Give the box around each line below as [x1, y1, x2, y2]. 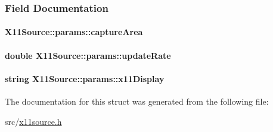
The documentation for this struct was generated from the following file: [5, 95, 269, 108]
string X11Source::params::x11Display [5, 72, 165, 84]
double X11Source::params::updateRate [5, 49, 171, 61]
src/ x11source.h [5, 115, 62, 127]
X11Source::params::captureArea [5, 26, 143, 38]
